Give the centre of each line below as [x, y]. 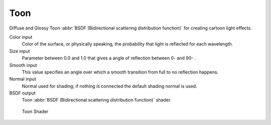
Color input [21, 37]
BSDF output [23, 93]
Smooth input [23, 65]
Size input [20, 51]
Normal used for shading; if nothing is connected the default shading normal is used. [110, 86]
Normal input [23, 79]
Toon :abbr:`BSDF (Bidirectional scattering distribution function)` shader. [97, 100]
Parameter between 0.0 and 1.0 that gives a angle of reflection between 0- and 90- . [109, 58]
